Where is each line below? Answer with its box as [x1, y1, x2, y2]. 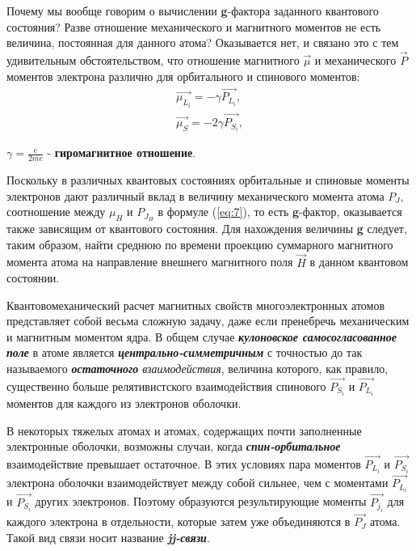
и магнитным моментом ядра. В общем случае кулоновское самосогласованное [6, 328, 397, 345]
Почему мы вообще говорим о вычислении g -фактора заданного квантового [6, 2, 379, 19]
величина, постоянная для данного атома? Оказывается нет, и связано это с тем [6, 34, 399, 51]
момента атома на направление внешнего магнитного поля [6, 253, 293, 270]
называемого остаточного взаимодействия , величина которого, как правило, [6, 360, 389, 377]
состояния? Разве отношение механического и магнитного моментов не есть [6, 18, 381, 35]
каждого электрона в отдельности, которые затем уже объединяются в [6, 513, 351, 530]
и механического [314, 52, 397, 68]
